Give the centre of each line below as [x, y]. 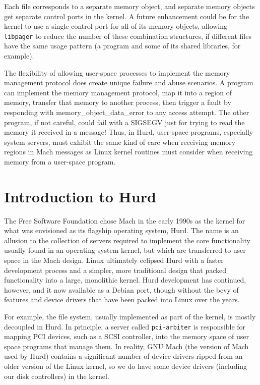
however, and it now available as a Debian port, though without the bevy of [121, 289]
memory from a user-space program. [60, 161]
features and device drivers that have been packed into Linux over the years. [122, 299]
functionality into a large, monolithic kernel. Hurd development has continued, [125, 280]
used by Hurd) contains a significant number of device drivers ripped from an [123, 356]
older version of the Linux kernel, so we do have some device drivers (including [126, 366]
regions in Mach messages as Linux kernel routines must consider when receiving [128, 152]
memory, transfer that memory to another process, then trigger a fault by [118, 102]
